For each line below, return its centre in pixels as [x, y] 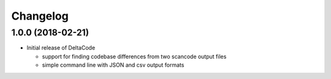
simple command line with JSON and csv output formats [113, 65]
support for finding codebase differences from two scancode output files [134, 56]
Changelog [40, 16]
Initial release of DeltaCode [61, 48]
